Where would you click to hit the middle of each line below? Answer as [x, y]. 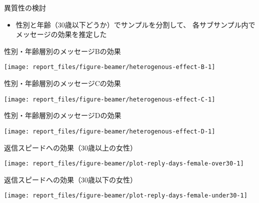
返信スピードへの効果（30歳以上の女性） [70, 147]
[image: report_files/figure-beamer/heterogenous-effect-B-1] [110, 67]
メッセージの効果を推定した [61, 34]
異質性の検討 [25, 7]
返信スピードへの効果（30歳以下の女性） [70, 179]
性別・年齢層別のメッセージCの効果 [62, 83]
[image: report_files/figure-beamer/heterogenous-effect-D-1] [110, 131]
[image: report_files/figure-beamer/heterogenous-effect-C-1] [110, 99]
